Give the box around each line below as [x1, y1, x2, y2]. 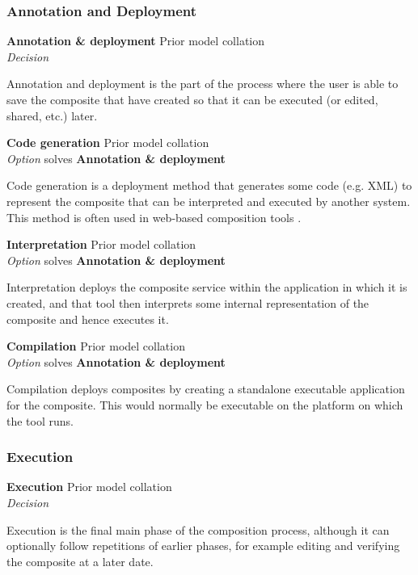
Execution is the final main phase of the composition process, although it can [6, 521, 390, 538]
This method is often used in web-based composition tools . [6, 208, 302, 225]
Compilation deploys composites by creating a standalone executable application [6, 380, 405, 397]
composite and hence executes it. [6, 310, 169, 327]
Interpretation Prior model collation [6, 236, 196, 253]
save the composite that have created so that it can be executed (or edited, [6, 91, 378, 107]
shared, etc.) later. [6, 107, 98, 124]
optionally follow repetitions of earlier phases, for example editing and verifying [6, 537, 400, 554]
